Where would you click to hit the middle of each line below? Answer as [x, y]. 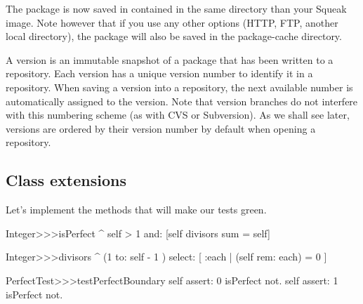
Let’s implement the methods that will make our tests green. [136, 210]
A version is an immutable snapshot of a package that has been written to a [170, 59]
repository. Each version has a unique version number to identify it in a [159, 73]
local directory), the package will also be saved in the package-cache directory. [174, 36]
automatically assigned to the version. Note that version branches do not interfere [182, 101]
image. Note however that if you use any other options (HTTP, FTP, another [172, 22]
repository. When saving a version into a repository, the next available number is [179, 87]
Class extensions [66, 180]
